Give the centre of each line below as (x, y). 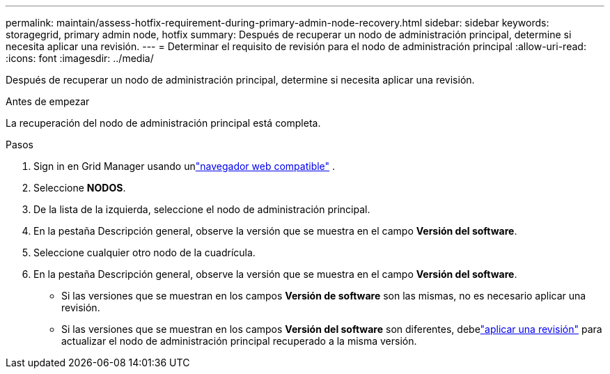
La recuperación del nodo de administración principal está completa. (163, 123)
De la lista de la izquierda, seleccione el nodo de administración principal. (202, 209)
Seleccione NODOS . (80, 188)
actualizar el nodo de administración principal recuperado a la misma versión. (239, 341)
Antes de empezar (48, 101)
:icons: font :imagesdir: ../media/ (80, 58)
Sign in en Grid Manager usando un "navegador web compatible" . (185, 166)
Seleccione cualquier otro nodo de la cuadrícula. (144, 252)
